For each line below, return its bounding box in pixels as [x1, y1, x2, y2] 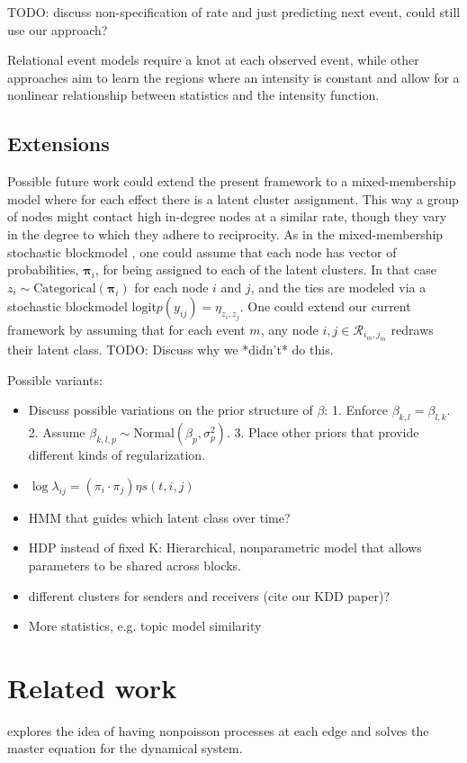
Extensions [7, 130, 110, 157]
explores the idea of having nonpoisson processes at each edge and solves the [7, 721, 429, 740]
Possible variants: [7, 370, 103, 389]
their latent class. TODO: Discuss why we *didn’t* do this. [7, 340, 334, 359]
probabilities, [7, 260, 79, 279]
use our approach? [7, 20, 108, 39]
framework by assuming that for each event [7, 319, 246, 338]
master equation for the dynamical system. [7, 739, 243, 758]
